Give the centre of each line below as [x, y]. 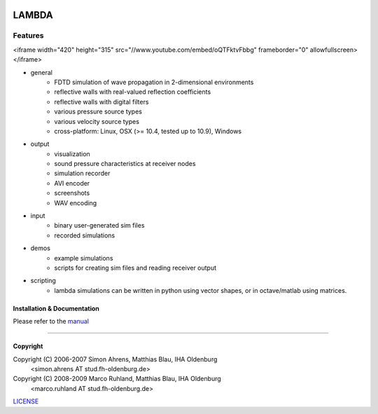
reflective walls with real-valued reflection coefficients [133, 92]
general [41, 72]
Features [28, 36]
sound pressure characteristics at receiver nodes [125, 164]
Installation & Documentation [56, 308]
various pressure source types [98, 111]
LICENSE [26, 401]
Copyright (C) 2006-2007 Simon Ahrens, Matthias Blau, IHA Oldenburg [115, 359]
